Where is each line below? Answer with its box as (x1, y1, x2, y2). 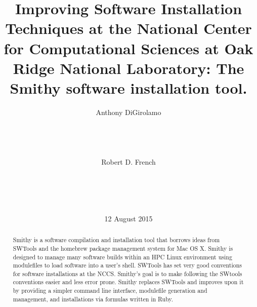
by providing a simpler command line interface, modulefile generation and (13, 286, 207, 295)
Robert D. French (101, 156, 156, 167)
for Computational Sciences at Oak (4, 37, 253, 58)
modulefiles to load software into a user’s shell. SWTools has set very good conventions (13, 261, 242, 270)
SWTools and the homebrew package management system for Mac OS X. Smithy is (13, 244, 233, 252)
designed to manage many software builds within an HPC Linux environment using (13, 252, 232, 261)
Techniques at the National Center (5, 18, 252, 39)
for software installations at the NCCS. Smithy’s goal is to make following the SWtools (13, 269, 242, 278)
